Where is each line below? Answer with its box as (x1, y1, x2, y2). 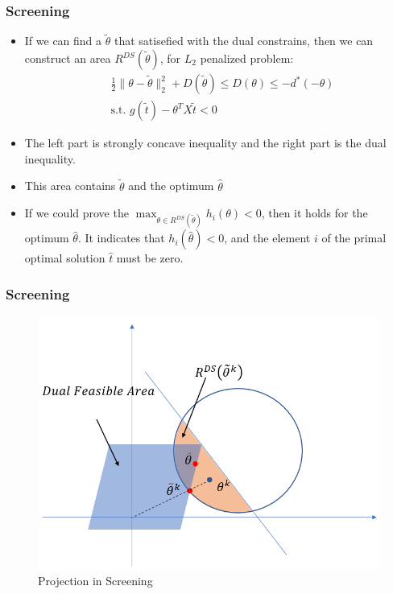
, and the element (224, 229, 311, 246)
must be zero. (116, 250, 184, 266)
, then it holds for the (261, 204, 368, 221)
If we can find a (24, 32, 102, 49)
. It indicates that (77, 229, 165, 246)
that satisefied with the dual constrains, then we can (114, 32, 374, 49)
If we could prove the (24, 204, 129, 221)
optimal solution (24, 250, 105, 266)
